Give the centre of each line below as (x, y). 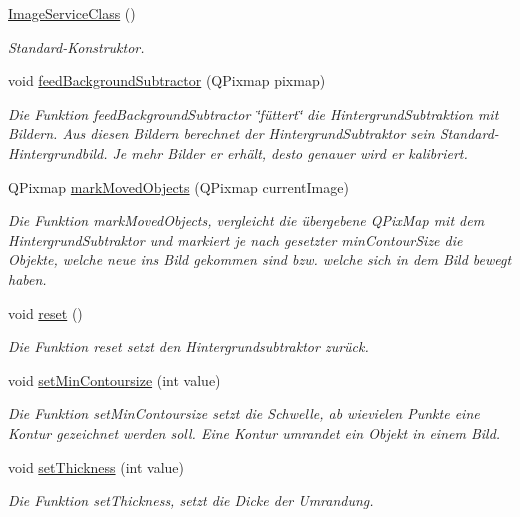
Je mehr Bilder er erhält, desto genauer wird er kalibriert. (290, 152)
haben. (27, 278)
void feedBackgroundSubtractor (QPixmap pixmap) (167, 80)
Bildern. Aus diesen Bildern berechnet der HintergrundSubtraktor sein (221, 133)
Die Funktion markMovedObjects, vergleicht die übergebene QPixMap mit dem (246, 220)
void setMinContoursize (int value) (114, 379)
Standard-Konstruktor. (76, 46)
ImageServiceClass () (72, 13)
